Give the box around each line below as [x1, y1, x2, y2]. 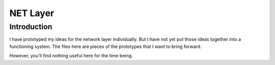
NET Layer [9, 8, 54, 19]
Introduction [9, 22, 52, 31]
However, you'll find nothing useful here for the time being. [9, 53, 133, 59]
